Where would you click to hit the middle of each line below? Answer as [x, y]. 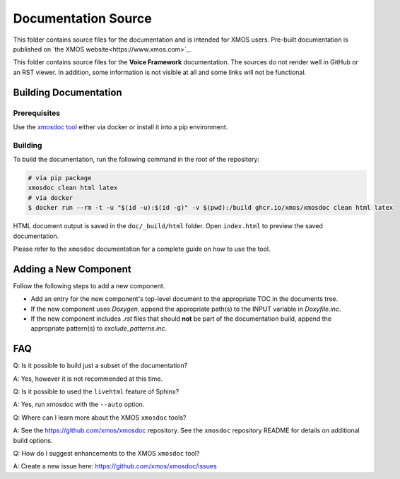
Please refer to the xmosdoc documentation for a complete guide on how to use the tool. [142, 249]
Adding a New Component [72, 269]
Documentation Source [82, 18]
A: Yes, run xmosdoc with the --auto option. [79, 404]
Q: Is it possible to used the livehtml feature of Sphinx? [96, 391]
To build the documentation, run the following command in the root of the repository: [136, 160]
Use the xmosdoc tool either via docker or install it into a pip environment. [120, 126]
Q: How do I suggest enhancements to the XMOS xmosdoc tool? [106, 454]
